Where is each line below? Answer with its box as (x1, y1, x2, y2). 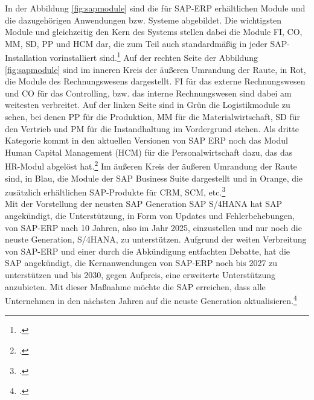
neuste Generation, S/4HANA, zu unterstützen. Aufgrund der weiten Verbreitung (5, 233, 307, 246)
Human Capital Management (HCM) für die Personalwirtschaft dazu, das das (5, 145, 293, 158)
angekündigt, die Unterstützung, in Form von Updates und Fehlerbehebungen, (5, 209, 295, 222)
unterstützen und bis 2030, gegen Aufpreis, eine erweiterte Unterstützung (5, 268, 276, 281)
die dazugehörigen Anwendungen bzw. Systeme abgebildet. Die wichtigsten (5, 13, 282, 26)
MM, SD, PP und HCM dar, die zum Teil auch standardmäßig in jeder (5, 37, 268, 49)
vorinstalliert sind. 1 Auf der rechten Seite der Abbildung (50, 49, 258, 64)
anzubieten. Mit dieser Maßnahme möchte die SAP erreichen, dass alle (5, 280, 266, 293)
